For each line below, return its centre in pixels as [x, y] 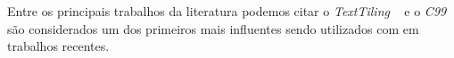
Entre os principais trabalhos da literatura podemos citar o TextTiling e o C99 [227, 11]
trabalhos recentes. [58, 46]
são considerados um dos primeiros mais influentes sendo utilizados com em [213, 28]
